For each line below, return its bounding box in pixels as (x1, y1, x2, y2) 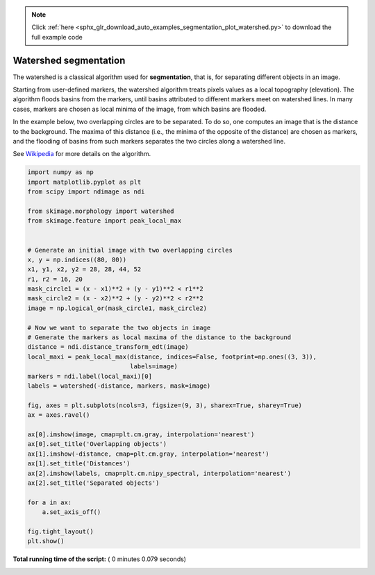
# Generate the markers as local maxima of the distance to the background (27, 334, 292, 341)
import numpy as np (27, 169, 94, 176)
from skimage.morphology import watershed (27, 207, 174, 215)
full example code (31, 33, 83, 41)
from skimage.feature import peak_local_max (27, 217, 182, 225)
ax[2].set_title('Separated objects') (27, 479, 160, 487)
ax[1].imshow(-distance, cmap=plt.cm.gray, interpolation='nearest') (27, 449, 269, 458)
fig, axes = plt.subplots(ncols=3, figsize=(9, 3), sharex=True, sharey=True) (27, 401, 302, 409)
